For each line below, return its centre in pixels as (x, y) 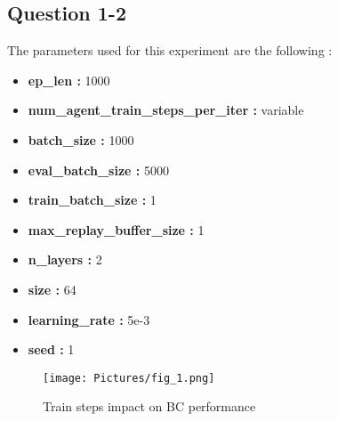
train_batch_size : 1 (92, 200)
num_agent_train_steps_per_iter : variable (166, 110)
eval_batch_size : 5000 (98, 170)
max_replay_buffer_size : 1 (116, 229)
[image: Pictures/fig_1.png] (129, 378)
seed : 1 (51, 349)
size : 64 (52, 289)
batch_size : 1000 (81, 139)
